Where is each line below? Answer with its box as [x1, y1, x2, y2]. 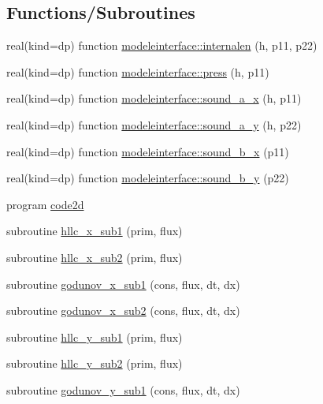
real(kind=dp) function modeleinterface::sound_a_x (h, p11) [6, 90, 302, 107]
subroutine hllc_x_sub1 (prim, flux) [6, 223, 183, 239]
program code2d [6, 196, 84, 212]
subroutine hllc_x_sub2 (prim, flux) [6, 249, 183, 265]
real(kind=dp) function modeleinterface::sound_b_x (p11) [6, 143, 289, 159]
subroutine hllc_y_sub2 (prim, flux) [6, 355, 183, 372]
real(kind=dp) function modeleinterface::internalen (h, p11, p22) [6, 37, 317, 54]
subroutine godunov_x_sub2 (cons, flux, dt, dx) [6, 302, 240, 319]
